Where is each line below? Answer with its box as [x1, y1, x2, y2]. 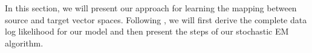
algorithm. [5, 36, 44, 49]
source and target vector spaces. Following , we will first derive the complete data [5, 13, 307, 26]
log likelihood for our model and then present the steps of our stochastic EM [5, 25, 289, 38]
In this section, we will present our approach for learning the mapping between [5, 2, 297, 14]
